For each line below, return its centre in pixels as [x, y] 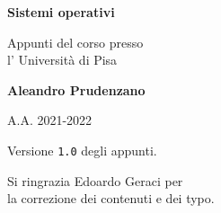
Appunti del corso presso [75, 42]
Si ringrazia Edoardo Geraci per [95, 180]
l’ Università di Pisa [62, 60]
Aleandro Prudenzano [76, 89]
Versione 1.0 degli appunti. [82, 150]
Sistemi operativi [61, 12]
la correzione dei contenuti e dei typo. [111, 198]
